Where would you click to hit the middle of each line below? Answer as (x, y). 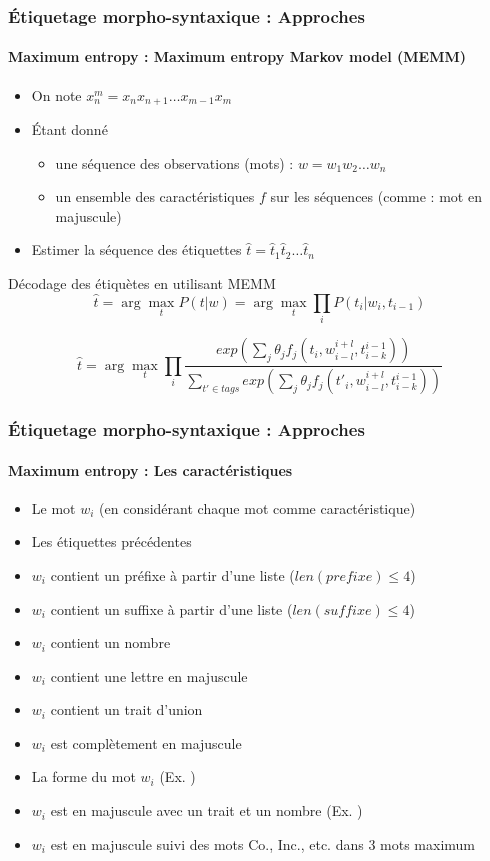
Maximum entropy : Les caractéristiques (150, 469)
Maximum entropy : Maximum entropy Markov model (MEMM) (237, 56)
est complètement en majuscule (146, 742)
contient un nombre (110, 642)
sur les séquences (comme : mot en (376, 196)
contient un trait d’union (126, 709)
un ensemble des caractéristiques (155, 196)
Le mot (53, 507)
